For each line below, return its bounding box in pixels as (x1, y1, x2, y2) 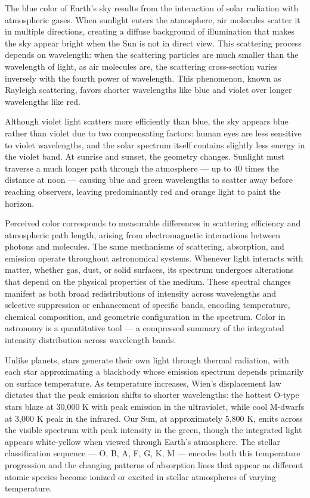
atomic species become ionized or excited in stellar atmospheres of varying (5, 470, 276, 483)
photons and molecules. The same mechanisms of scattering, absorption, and (5, 240, 284, 253)
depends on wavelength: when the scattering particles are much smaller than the (5, 48, 299, 61)
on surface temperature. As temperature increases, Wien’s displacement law (5, 376, 281, 389)
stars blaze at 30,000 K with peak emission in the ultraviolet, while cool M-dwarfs (5, 400, 305, 412)
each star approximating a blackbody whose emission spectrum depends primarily (5, 365, 304, 378)
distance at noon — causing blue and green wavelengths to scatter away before (5, 173, 293, 186)
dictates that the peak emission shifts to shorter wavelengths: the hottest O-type (5, 388, 299, 401)
